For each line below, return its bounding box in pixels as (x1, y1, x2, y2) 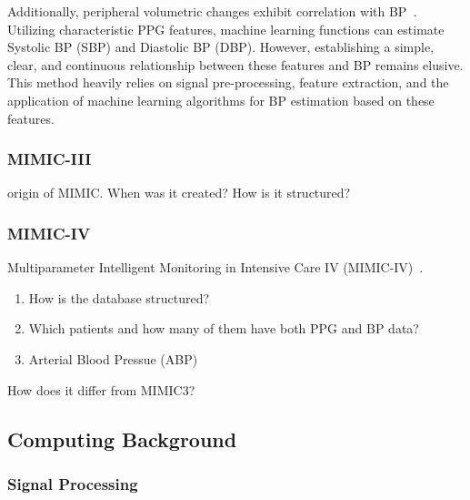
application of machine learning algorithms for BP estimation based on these (7, 90, 435, 109)
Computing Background (7, 424, 237, 453)
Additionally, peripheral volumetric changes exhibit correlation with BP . (7, 2, 417, 20)
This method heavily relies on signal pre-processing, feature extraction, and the (7, 73, 449, 92)
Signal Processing (7, 472, 138, 495)
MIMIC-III (7, 148, 92, 170)
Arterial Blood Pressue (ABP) (28, 349, 198, 368)
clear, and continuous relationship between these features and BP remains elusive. (7, 55, 464, 74)
